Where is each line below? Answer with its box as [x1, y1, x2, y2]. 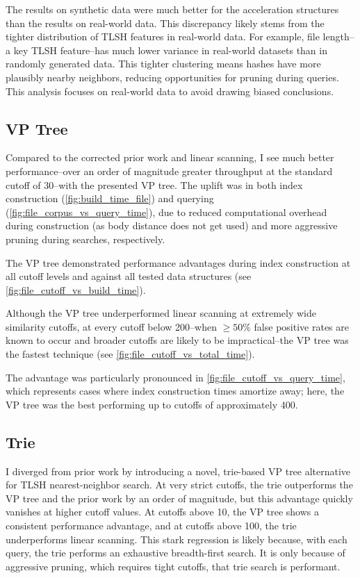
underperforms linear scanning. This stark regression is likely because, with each [6, 531, 347, 546]
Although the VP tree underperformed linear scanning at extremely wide [6, 306, 316, 320]
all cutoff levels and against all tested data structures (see [6, 269, 252, 283]
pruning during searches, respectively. [6, 231, 165, 246]
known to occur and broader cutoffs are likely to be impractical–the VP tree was [6, 333, 349, 347]
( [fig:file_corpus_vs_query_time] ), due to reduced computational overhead [6, 204, 327, 219]
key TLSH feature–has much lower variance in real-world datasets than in [13, 42, 327, 57]
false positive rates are [254, 319, 349, 333]
